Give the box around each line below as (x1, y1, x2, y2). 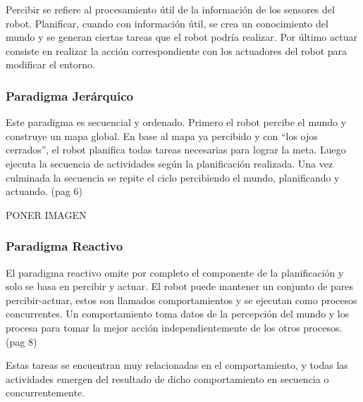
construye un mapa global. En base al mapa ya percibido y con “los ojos (6, 128, 318, 143)
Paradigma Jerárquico (6, 87, 133, 104)
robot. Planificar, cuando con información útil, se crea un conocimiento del (6, 15, 328, 30)
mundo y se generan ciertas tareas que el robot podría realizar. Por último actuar (6, 30, 357, 44)
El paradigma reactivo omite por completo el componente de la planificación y (6, 265, 344, 279)
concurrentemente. (6, 385, 85, 400)
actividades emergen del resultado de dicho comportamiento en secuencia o (6, 371, 329, 386)
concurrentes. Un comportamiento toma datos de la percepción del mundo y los (6, 306, 350, 321)
